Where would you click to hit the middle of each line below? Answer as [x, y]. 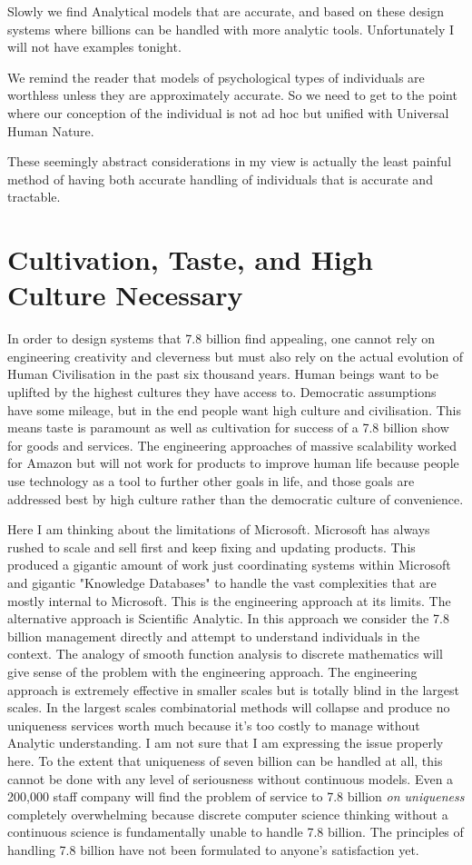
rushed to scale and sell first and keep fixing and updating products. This [211, 547]
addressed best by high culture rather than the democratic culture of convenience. [236, 498]
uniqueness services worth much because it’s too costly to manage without [214, 725]
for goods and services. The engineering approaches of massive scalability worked [232, 445]
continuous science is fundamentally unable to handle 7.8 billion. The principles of [236, 832]
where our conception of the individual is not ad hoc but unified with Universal [228, 112]
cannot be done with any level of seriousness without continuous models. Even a [231, 778]
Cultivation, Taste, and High [190, 259]
